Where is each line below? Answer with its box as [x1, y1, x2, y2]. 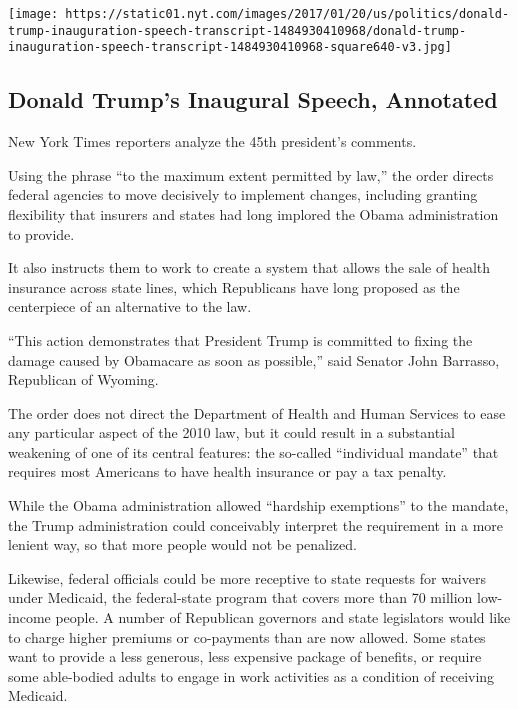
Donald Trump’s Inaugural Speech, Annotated [8, 84, 498, 115]
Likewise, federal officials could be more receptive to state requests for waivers [8, 567, 486, 588]
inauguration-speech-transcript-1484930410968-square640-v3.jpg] [8, 40, 452, 55]
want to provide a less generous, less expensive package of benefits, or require [8, 646, 482, 667]
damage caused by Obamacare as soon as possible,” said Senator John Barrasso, [8, 349, 500, 370]
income [8, 607, 51, 628]
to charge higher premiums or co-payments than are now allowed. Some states [8, 626, 486, 647]
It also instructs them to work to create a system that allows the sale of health [8, 257, 491, 278]
